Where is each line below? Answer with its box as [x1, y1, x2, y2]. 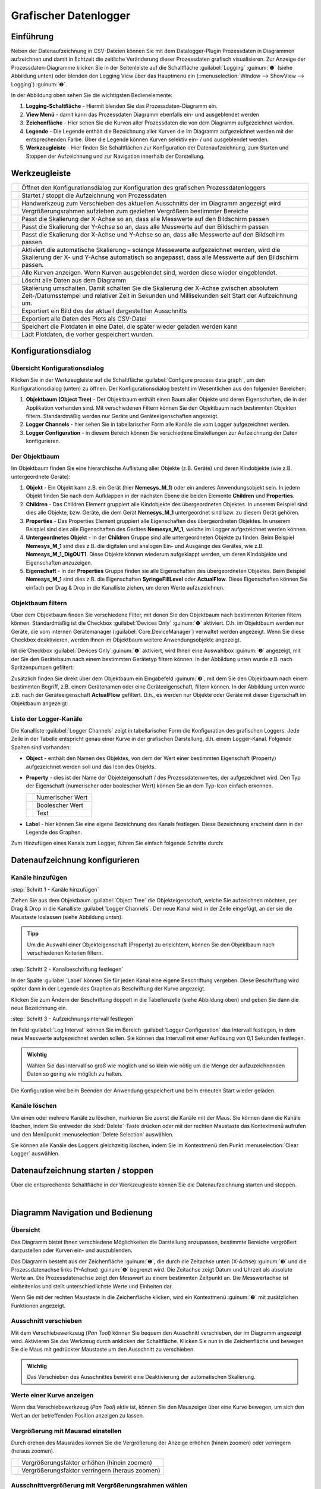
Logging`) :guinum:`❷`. [11, 80, 68, 88]
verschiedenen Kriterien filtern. [27, 949, 103, 956]
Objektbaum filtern [11, 599, 67, 607]
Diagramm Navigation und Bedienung [11, 1208, 153, 1218]
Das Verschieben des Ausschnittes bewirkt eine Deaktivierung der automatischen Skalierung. [27, 1373, 256, 1381]
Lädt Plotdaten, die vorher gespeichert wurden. [21, 330, 154, 338]
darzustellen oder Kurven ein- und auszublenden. [11, 1247, 133, 1254]
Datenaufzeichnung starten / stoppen [11, 1166, 154, 1176]
